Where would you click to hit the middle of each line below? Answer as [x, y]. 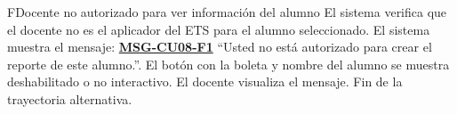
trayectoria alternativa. [70, 98]
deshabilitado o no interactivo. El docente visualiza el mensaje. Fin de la [205, 81]
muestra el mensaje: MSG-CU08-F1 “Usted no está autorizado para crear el [220, 47]
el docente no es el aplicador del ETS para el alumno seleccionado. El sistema [219, 29]
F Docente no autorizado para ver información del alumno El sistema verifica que [227, 12]
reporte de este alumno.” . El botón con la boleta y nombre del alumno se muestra [228, 64]
